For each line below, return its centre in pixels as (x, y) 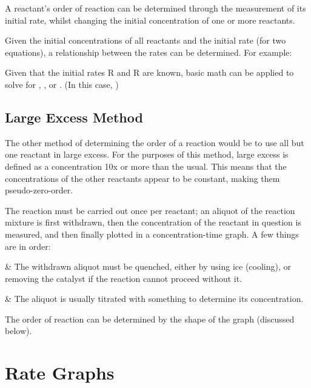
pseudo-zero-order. (39, 190)
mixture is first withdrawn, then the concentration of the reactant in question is (153, 222)
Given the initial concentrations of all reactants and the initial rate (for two (145, 40)
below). (18, 331)
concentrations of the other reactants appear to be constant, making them (142, 178)
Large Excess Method (74, 117)
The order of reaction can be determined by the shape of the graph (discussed (150, 319)
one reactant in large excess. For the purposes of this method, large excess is (147, 154)
